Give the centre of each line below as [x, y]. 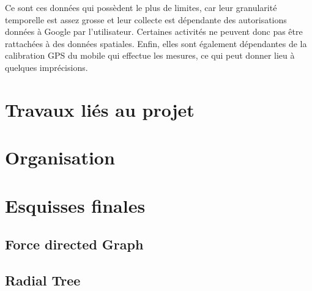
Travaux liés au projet [100, 109]
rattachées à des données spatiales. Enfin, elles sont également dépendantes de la [156, 43]
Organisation [60, 157]
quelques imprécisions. [46, 67]
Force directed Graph [74, 244]
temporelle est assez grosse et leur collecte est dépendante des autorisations [146, 19]
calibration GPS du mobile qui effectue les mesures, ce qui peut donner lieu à [150, 55]
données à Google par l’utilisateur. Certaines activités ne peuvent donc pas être [154, 31]
